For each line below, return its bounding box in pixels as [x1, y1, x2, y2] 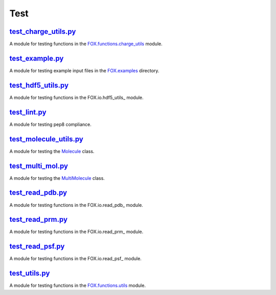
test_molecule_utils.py [9, 135, 84, 143]
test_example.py [9, 54, 64, 62]
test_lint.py [9, 108, 47, 116]
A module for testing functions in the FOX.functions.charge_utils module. [9, 41, 163, 47]
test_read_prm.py [9, 215, 68, 224]
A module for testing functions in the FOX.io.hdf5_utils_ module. [9, 94, 144, 100]
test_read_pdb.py [9, 188, 67, 197]
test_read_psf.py [9, 242, 65, 251]
